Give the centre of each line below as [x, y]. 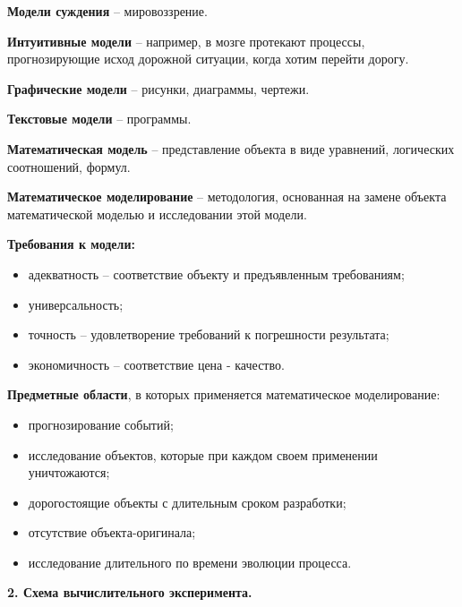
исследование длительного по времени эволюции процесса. [190, 562]
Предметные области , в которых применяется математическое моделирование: [224, 394]
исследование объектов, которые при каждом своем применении [203, 454]
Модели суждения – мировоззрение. [107, 11]
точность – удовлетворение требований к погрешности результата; [209, 334]
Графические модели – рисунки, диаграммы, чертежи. [158, 88]
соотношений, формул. [69, 166]
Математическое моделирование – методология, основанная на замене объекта [227, 197]
